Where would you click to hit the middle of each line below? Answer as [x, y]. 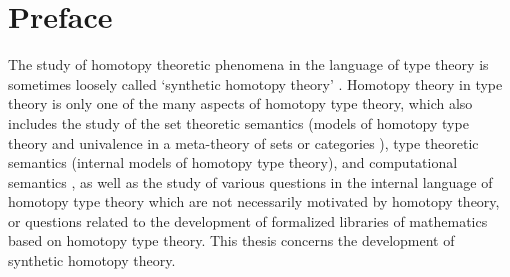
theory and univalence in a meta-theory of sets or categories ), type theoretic [243, 142]
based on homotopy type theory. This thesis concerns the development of [231, 240]
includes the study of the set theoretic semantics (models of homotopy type [238, 122]
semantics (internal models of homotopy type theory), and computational [233, 162]
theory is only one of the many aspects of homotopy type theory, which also [240, 103]
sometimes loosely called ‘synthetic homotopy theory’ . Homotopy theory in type [255, 83]
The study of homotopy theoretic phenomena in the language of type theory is [248, 64]
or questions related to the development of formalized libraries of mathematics [248, 220]
